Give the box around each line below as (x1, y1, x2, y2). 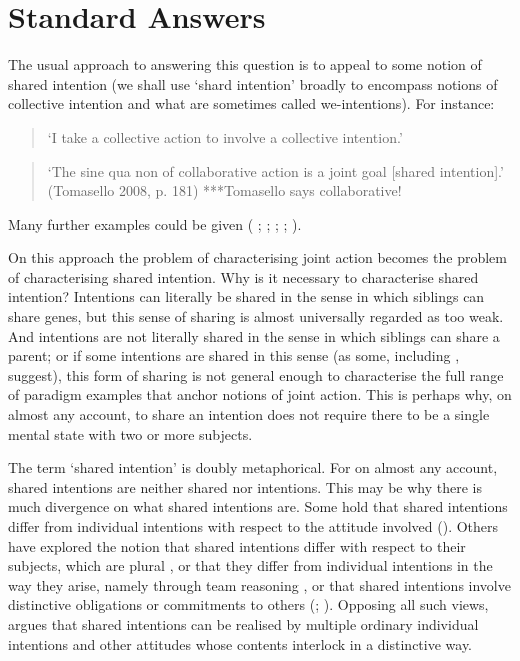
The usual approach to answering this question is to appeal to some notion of (8, 54, 482, 75)
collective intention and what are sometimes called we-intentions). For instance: (8, 93, 495, 114)
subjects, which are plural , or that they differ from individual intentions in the (8, 555, 493, 576)
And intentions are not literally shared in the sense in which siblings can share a (8, 325, 500, 346)
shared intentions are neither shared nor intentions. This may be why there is (8, 476, 482, 497)
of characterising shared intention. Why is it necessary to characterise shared (8, 266, 479, 287)
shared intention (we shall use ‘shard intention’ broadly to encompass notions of (8, 73, 498, 94)
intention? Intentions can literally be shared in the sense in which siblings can (8, 286, 485, 307)
